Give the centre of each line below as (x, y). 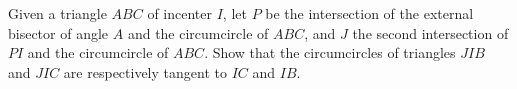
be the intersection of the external (369, 13)
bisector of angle (58, 32)
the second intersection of (430, 32)
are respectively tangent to (145, 71)
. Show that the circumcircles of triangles (330, 52)
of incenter (180, 13)
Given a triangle (57, 13)
